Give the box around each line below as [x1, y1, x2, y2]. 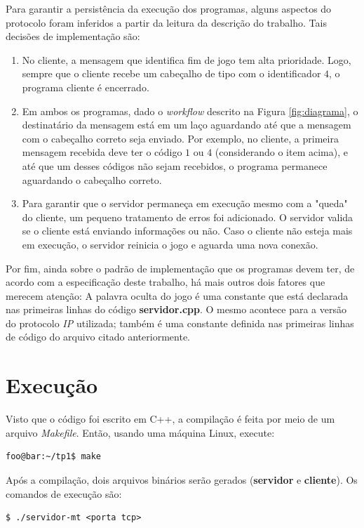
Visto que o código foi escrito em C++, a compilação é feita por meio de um [6, 411, 335, 426]
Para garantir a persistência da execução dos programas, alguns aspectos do [6, 1, 332, 15]
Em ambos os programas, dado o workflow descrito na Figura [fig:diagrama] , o [22, 103, 358, 118]
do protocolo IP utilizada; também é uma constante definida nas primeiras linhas [6, 315, 354, 330]
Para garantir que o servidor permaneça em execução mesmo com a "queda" [22, 196, 348, 211]
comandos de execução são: [6, 486, 122, 501]
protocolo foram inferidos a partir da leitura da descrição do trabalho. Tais [6, 15, 327, 29]
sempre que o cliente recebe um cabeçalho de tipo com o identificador [22, 66, 321, 81]
